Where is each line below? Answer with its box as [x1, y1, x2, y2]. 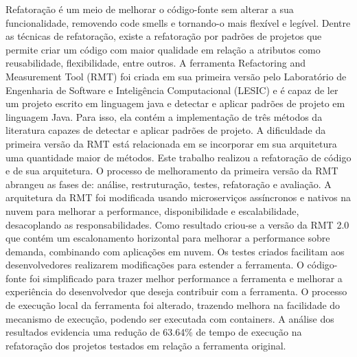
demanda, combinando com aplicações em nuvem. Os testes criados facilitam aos [5, 244, 345, 258]
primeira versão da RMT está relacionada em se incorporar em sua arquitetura [5, 136, 337, 150]
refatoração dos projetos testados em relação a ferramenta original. [5, 338, 286, 352]
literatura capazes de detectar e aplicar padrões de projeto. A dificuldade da [5, 123, 326, 137]
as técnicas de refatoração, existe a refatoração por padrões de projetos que [5, 29, 322, 43]
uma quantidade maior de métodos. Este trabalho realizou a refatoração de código [5, 150, 352, 164]
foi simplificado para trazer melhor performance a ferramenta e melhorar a [29, 270, 343, 285]
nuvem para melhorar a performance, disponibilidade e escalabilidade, [5, 203, 299, 218]
